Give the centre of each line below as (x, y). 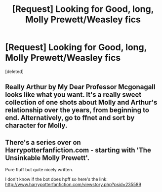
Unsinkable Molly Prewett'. (47, 158)
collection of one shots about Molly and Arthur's (81, 102)
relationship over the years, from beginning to (77, 110)
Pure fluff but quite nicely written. (39, 170)
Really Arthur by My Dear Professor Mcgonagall (80, 87)
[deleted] (14, 71)
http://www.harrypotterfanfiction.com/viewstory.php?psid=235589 (73, 185)
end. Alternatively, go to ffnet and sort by (70, 118)
